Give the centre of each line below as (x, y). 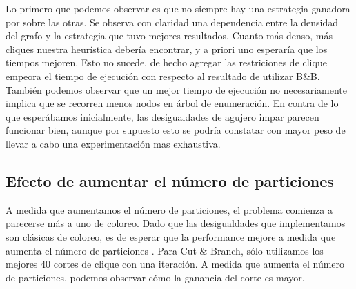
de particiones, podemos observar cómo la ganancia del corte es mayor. (155, 277)
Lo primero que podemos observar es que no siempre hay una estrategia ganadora (178, 8)
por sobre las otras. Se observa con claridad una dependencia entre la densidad (172, 22)
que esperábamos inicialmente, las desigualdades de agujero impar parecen (162, 116)
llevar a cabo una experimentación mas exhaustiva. (113, 143)
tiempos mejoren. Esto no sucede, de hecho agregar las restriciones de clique (166, 62)
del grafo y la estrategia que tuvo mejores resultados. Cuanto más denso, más (169, 36)
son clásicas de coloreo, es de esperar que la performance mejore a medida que (171, 236)
